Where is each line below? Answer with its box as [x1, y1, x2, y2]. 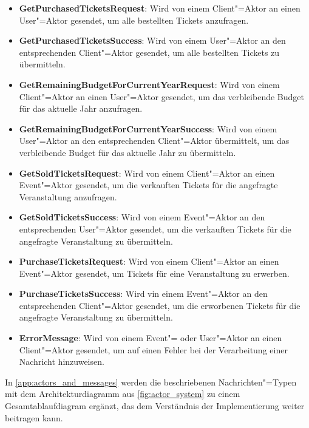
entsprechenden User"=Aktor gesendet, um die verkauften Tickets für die [19, 222, 291, 235]
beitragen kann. [5, 411, 63, 424]
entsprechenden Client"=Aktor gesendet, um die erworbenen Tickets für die [19, 299, 301, 311]
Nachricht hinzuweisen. [19, 355, 104, 368]
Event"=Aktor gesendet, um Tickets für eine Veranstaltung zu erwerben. [19, 267, 290, 279]
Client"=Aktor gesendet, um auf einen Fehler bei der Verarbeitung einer [19, 343, 288, 356]
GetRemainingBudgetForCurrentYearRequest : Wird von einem [19, 78, 280, 90]
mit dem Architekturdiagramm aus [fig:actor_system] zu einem [5, 387, 240, 400]
